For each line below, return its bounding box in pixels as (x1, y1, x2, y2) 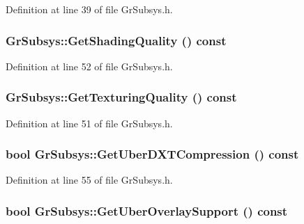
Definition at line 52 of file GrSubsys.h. (6, 58, 173, 73)
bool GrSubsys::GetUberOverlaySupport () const (6, 202, 288, 219)
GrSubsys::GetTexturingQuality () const (6, 88, 237, 106)
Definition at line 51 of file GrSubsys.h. (6, 115, 173, 130)
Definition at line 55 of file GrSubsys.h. (6, 173, 173, 187)
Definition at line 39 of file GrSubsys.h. (6, 2, 173, 16)
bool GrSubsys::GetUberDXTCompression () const (6, 145, 299, 163)
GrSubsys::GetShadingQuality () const (6, 31, 227, 49)
